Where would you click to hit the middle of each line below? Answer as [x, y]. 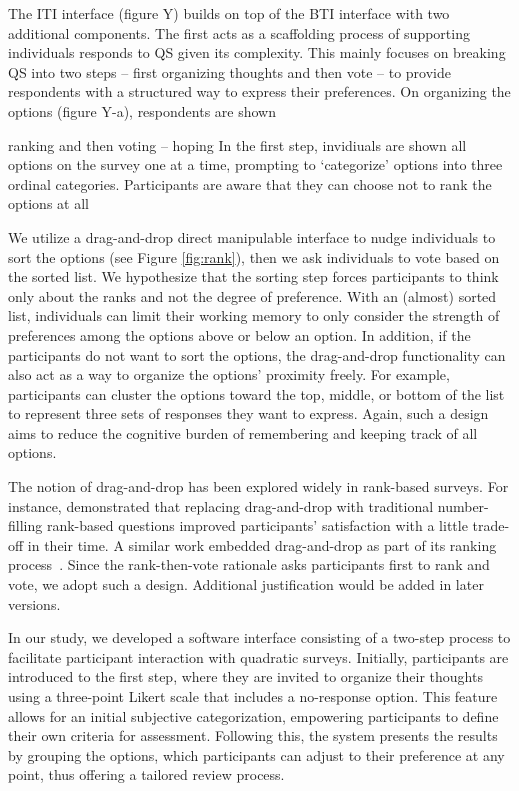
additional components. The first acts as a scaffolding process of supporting [239, 32]
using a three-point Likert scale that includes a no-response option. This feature [253, 696]
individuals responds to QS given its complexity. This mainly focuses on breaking [257, 52]
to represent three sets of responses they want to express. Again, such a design [248, 413]
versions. [34, 603]
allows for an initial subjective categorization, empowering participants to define [253, 715]
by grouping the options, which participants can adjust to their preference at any [256, 754]
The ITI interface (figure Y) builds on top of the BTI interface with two [229, 13]
